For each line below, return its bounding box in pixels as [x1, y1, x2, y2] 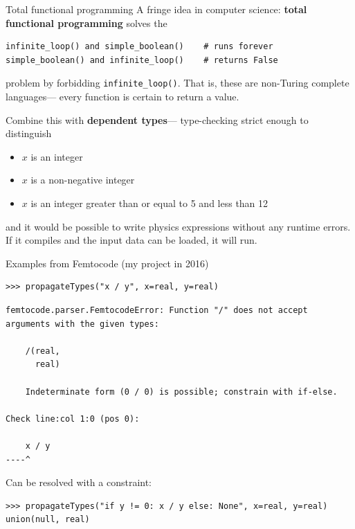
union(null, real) [6, 514, 90, 525]
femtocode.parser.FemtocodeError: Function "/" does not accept [6, 305, 308, 315]
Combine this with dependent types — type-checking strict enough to [6, 112, 309, 127]
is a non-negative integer [30, 172, 135, 187]
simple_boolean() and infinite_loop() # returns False [6, 55, 278, 65]
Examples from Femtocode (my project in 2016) [6, 255, 209, 270]
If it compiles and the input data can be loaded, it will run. [6, 233, 257, 247]
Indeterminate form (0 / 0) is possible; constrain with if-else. [25, 386, 338, 397]
